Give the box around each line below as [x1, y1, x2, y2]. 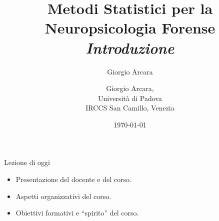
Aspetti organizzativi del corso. [15, 190, 111, 201]
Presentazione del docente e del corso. [15, 174, 131, 184]
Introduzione [85, 37, 174, 58]
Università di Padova [98, 92, 162, 103]
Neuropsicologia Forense [44, 17, 215, 38]
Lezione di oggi [4, 157, 50, 167]
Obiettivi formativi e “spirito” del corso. [15, 207, 139, 218]
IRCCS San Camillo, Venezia [85, 102, 174, 113]
